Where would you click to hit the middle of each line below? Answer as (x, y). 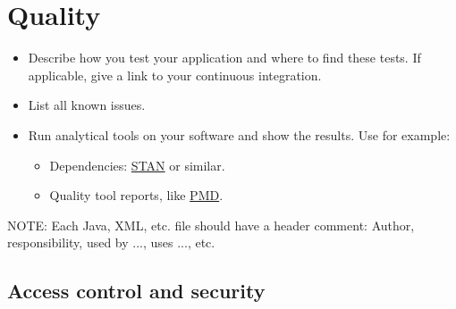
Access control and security (136, 291)
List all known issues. (87, 105)
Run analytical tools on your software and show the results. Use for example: (239, 134)
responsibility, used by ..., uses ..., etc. (111, 242)
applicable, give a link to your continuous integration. (175, 75)
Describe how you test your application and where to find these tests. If (224, 58)
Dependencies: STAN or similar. (137, 165)
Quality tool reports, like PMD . (136, 195)
